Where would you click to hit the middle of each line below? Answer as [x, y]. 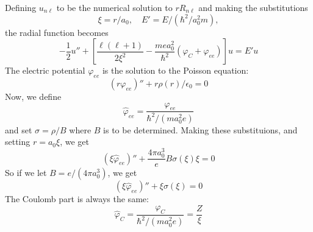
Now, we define [33, 96]
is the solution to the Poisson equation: [175, 70]
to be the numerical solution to [114, 7]
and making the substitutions [253, 7]
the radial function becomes [57, 32]
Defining [21, 7]
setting [18, 142]
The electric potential [45, 70]
